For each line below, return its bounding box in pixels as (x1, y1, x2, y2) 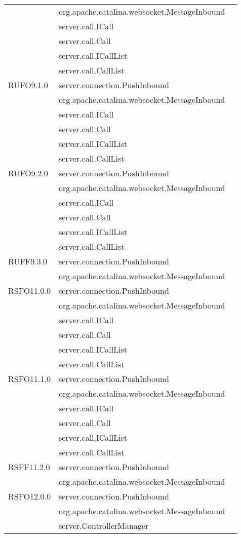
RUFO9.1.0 (8, 79, 48, 91)
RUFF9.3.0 (8, 255, 48, 267)
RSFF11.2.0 (8, 461, 50, 473)
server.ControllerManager (59, 520, 149, 531)
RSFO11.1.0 (8, 373, 51, 385)
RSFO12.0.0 (8, 490, 51, 502)
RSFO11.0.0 (8, 285, 51, 296)
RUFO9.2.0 (8, 167, 48, 179)
